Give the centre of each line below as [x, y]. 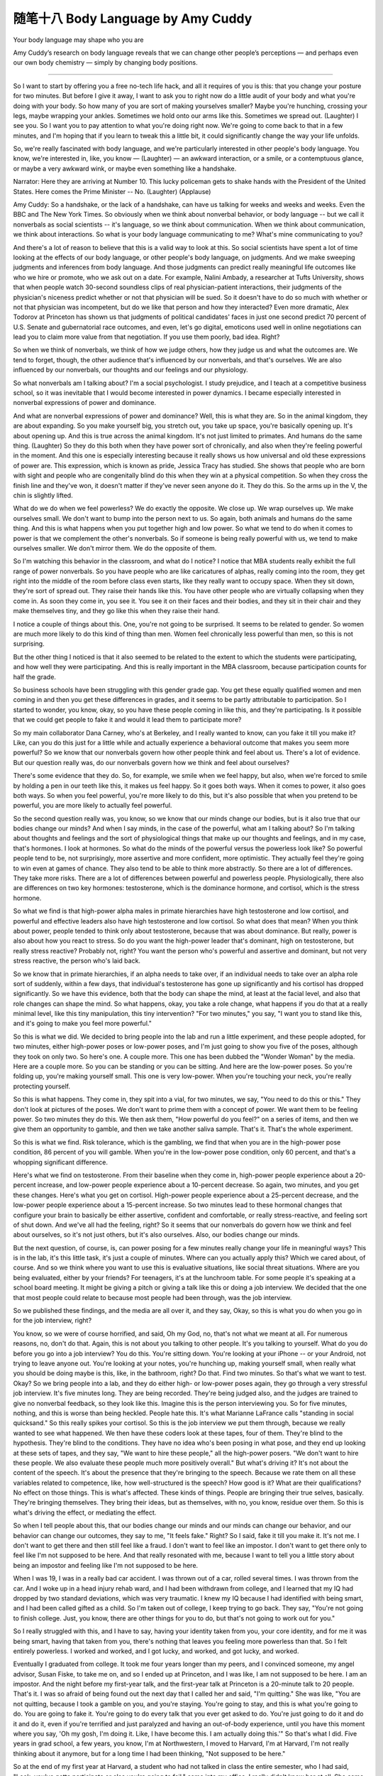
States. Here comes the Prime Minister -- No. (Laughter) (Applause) [112, 191]
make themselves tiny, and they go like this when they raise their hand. [116, 611]
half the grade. [35, 677]
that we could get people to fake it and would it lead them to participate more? [127, 720]
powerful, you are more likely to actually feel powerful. [93, 806]
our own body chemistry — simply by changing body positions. [105, 63]
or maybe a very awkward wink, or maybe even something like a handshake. [125, 168]
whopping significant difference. [61, 1162]
